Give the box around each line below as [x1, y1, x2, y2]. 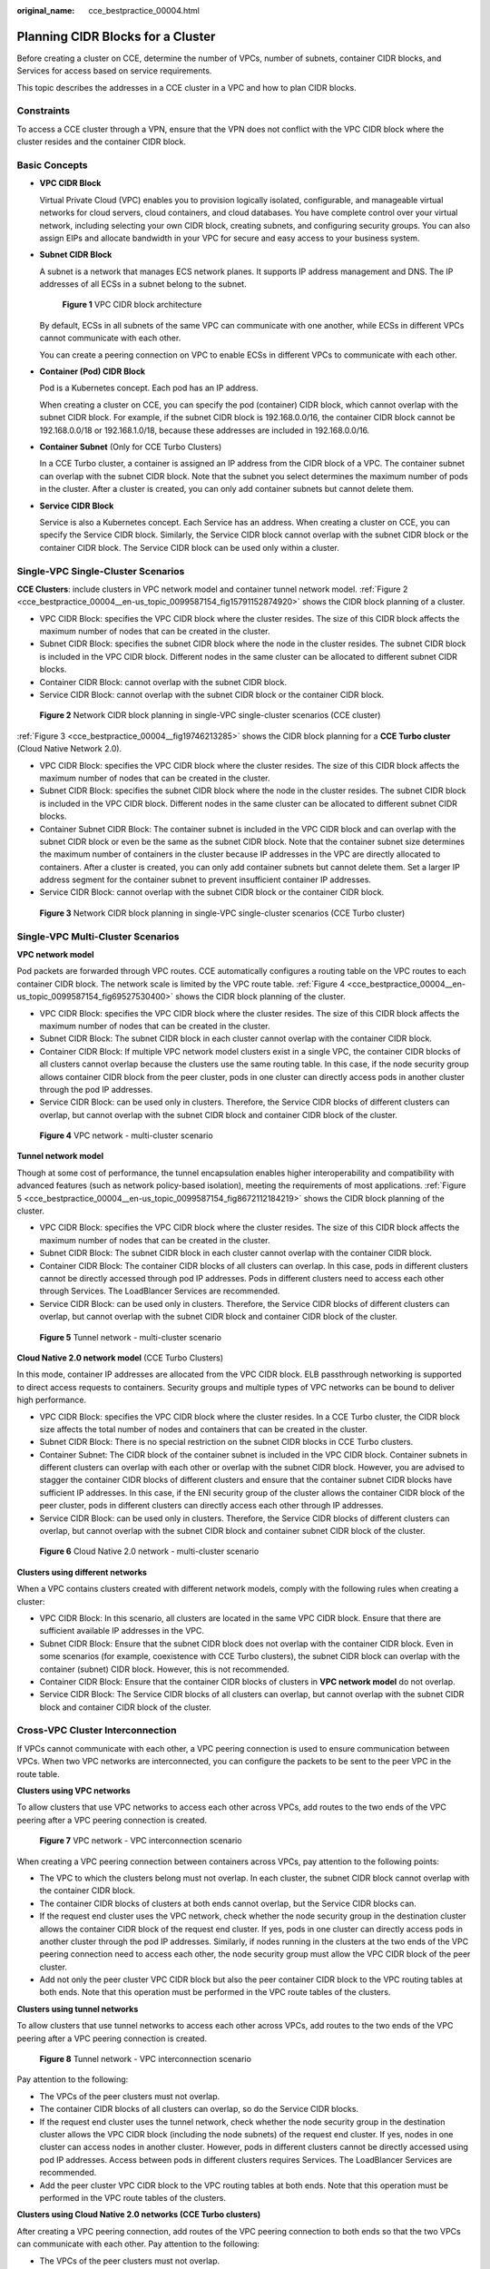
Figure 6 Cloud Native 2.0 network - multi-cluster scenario [39, 1546, 260, 1557]
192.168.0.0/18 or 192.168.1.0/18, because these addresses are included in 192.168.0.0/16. [39, 425, 370, 436]
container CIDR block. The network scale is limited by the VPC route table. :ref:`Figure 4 [16, 978, 346, 989]
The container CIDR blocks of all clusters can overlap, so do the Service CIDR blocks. [39, 2104, 358, 2115]
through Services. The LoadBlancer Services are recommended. [39, 1285, 280, 1297]
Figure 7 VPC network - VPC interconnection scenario [39, 1835, 242, 1846]
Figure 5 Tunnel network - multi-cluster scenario [39, 1331, 222, 1342]
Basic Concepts [16, 159, 88, 172]
